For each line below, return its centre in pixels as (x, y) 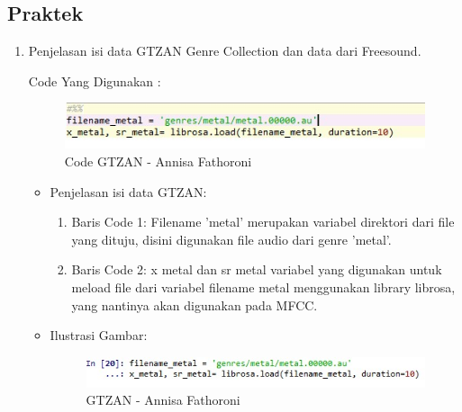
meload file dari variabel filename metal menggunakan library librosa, (263, 287)
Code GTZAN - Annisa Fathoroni (158, 161)
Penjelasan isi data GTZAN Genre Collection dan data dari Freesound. (225, 51)
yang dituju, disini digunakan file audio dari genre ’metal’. (231, 239)
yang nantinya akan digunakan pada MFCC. (195, 305)
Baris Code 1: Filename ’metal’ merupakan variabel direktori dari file (263, 222)
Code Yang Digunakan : (95, 81)
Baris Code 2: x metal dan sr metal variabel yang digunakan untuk (257, 269)
